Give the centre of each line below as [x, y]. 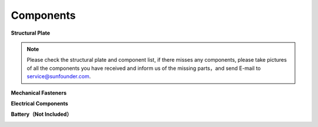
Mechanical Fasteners [39, 93]
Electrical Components [39, 103]
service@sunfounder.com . [59, 76]
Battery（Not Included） [42, 114]
